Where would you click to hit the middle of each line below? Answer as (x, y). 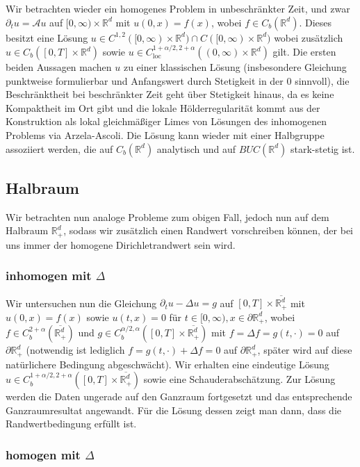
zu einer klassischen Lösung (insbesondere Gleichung (235, 67)
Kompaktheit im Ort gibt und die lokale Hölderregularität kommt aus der (163, 107)
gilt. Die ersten (304, 51)
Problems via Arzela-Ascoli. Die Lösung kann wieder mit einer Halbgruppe (165, 134)
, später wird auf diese (305, 350)
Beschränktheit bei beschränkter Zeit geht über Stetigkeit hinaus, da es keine (170, 94)
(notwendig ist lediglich (75, 350)
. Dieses (316, 22)
